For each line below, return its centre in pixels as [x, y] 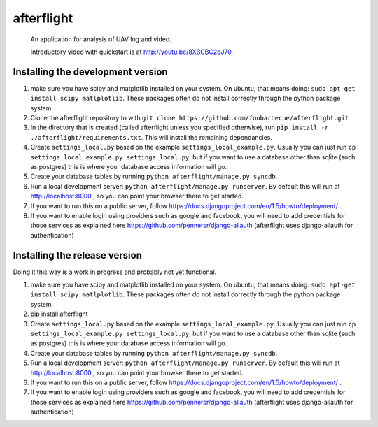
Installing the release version [78, 255]
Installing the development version [90, 72]
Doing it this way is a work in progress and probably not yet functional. [115, 272]
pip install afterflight [59, 314]
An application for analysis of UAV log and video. [101, 39]
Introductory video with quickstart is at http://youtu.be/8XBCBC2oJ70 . [133, 52]
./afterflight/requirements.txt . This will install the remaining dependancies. [152, 137]
